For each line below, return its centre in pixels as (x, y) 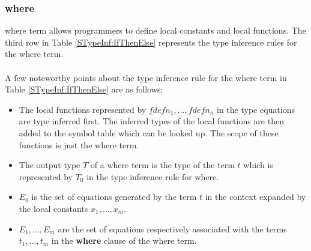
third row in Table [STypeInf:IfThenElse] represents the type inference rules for (151, 42)
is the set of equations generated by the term (114, 197)
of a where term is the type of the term (162, 165)
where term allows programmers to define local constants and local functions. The (155, 30)
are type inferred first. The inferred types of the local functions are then (151, 121)
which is (258, 165)
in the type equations (256, 109)
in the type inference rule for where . (153, 176)
